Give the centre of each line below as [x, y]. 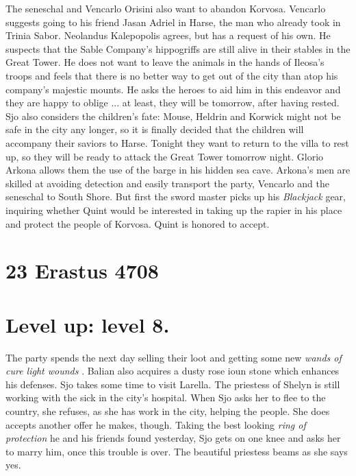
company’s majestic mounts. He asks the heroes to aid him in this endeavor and [173, 89]
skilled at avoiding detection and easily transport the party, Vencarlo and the [167, 183]
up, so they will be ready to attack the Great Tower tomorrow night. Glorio [165, 156]
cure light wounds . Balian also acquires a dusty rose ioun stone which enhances [173, 371]
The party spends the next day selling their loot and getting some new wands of [174, 357]
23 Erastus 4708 [82, 271]
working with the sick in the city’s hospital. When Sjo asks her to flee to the [166, 397]
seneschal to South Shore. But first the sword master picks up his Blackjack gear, [176, 197]
